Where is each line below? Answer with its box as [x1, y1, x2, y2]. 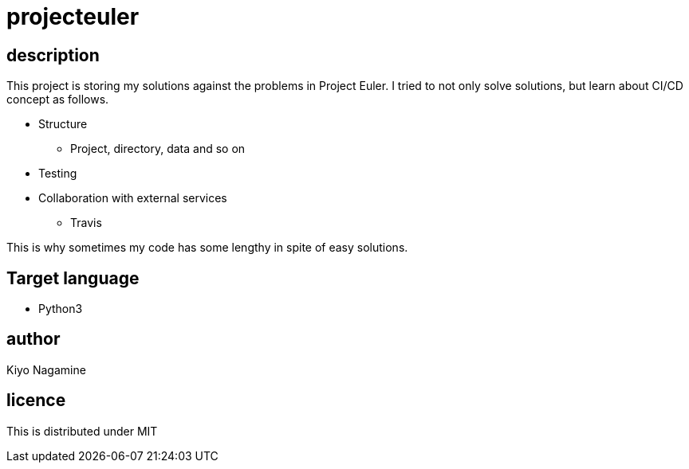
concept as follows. [6, 92, 109, 107]
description [6, 45, 100, 65]
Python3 [38, 302, 83, 316]
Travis [70, 216, 102, 230]
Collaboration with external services [38, 191, 227, 205]
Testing [38, 166, 77, 181]
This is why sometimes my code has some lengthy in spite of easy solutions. [6, 240, 408, 255]
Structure [38, 117, 88, 131]
